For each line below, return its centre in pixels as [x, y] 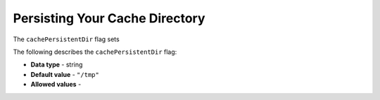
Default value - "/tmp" [65, 74]
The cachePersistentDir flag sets [66, 39]
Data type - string [57, 65]
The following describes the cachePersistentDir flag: [95, 52]
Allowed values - [56, 85]
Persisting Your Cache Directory [109, 18]
